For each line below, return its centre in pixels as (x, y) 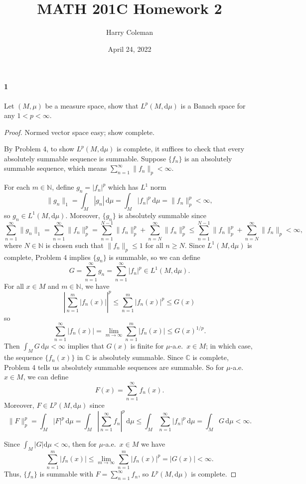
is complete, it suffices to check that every (181, 149)
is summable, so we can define (154, 257)
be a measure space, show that (92, 105)
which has (123, 187)
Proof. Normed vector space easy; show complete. (79, 132)
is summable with (67, 474)
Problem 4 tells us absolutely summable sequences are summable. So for (114, 367)
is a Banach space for (213, 105)
